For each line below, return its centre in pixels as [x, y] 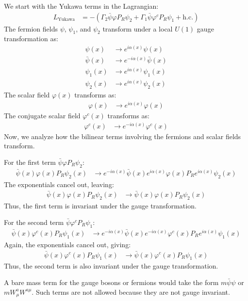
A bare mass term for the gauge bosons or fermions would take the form [111, 282]
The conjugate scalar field [42, 115]
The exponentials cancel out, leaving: [59, 184]
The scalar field [27, 95]
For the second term [34, 222]
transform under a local [138, 28]
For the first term [30, 162]
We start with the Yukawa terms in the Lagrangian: [81, 6]
